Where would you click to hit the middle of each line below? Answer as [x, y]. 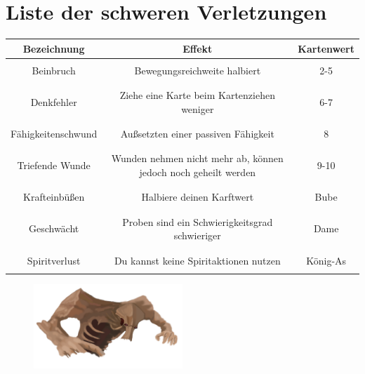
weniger [198, 108]
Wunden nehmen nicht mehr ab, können [197, 158]
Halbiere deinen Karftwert [198, 197]
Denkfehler [54, 101]
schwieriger [197, 235]
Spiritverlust [54, 260]
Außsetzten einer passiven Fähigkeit [197, 133]
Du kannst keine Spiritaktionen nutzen [197, 260]
